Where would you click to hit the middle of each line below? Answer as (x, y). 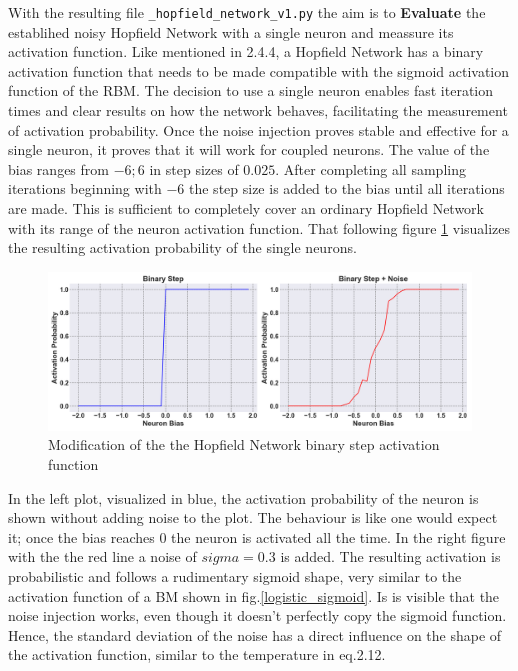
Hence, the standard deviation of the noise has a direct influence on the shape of (255, 634)
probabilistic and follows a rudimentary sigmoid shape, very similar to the (235, 575)
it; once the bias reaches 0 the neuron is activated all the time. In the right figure (257, 536)
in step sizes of (194, 168)
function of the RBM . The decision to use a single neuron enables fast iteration (251, 90)
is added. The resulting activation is (390, 556)
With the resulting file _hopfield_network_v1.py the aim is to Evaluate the (247, 12)
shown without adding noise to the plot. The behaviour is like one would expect (253, 517)
